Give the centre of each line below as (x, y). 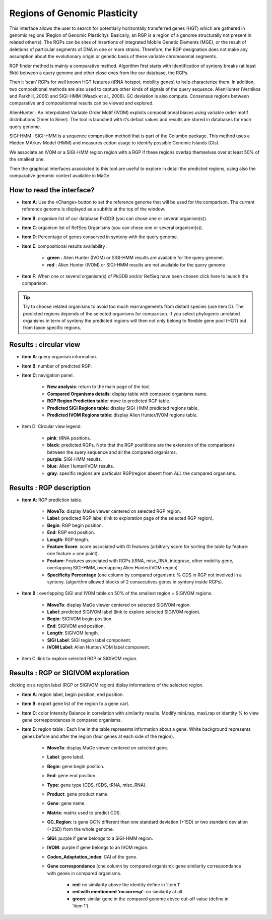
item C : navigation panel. (48, 375)
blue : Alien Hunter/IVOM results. (81, 466)
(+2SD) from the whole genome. (81, 829)
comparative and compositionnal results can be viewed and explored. (81, 103)
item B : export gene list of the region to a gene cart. (76, 704)
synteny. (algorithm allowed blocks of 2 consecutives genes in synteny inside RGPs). (135, 582)
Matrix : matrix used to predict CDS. (84, 813)
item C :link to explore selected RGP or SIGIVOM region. (80, 659)
